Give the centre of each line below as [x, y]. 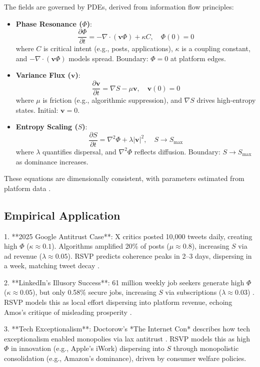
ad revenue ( [23, 255]
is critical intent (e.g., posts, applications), [108, 48]
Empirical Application [62, 215]
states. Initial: [37, 110]
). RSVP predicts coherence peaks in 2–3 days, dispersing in [160, 255]
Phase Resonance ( [49, 23]
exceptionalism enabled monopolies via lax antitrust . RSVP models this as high [127, 338]
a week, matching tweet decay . [52, 265]
